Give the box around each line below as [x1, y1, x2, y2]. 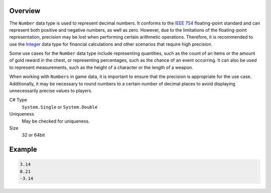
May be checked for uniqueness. [22, 118, 90, 124]
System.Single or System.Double [22, 104, 98, 110]
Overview [9, 7, 41, 15]
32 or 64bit [22, 132, 45, 138]
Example [9, 145, 37, 154]
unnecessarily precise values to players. [9, 88, 93, 94]
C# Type [9, 97, 27, 103]
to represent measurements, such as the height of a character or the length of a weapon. [9, 64, 193, 70]
